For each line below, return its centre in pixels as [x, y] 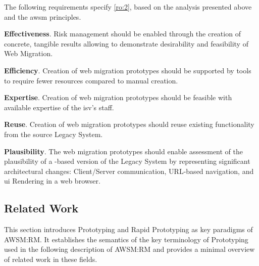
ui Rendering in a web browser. [52, 181]
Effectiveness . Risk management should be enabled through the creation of [122, 34]
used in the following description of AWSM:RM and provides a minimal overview [129, 249]
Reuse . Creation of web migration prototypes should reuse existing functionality [129, 124]
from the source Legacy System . [54, 134]
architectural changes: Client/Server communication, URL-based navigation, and [129, 171]
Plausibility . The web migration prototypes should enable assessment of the [124, 151]
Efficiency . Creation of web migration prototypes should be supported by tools [128, 70]
